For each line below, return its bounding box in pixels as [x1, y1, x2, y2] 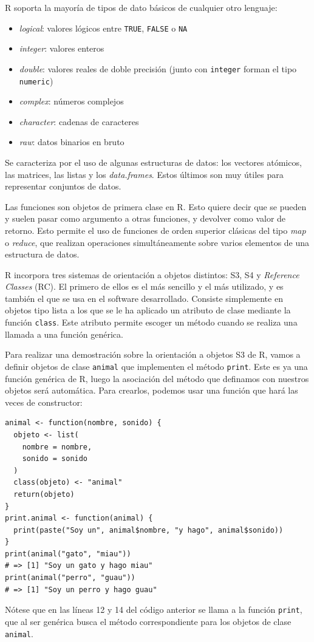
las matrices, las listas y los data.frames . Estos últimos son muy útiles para [5, 168, 284, 180]
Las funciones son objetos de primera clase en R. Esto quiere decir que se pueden [5, 200, 307, 213]
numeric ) [19, 74, 53, 87]
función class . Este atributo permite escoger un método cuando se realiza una [5, 316, 298, 329]
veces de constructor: [5, 395, 83, 408]
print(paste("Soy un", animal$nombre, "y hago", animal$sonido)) [13, 525, 284, 534]
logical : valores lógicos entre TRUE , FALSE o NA [19, 21, 188, 34]
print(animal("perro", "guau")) [5, 573, 135, 582]
